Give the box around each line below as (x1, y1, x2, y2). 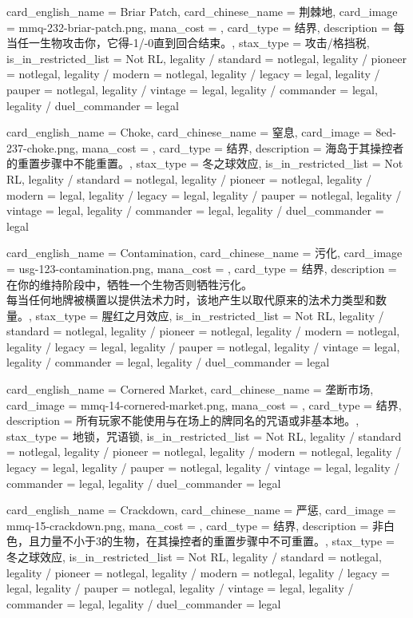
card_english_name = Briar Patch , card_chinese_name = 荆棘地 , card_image (6, 3, 398, 19)
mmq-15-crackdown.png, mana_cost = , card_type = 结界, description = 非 (6, 517, 383, 533)
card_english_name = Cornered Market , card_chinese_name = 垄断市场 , (6, 381, 374, 398)
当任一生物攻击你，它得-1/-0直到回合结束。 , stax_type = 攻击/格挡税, (6, 34, 370, 51)
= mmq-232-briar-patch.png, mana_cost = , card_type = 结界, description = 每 (6, 18, 405, 35)
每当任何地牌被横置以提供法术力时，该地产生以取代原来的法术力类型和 (6, 291, 375, 308)
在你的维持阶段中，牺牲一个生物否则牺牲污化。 (6, 275, 252, 292)
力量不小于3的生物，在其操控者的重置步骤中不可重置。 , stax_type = (39, 533, 395, 549)
